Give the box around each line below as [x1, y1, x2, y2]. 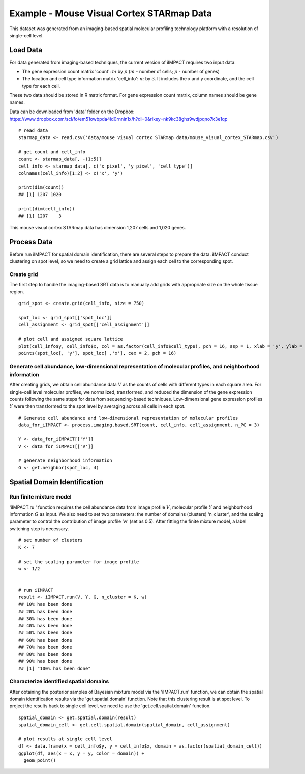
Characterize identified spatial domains [9, 678, 109, 685]
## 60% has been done [18, 637, 72, 643]
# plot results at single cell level [18, 736, 113, 742]
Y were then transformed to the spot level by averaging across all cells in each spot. [9, 403, 186, 409]
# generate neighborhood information [18, 458, 113, 463]
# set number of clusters [18, 537, 83, 543]
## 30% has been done [18, 616, 72, 621]
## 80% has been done [18, 651, 72, 657]
